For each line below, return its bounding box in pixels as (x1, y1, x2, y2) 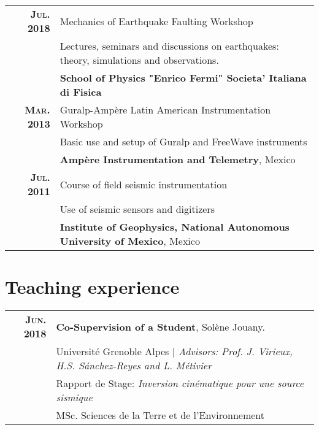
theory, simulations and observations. (60, 53, 219, 67)
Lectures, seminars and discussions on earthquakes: (60, 39, 279, 53)
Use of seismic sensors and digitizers (60, 202, 215, 216)
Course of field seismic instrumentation (60, 177, 228, 191)
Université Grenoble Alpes (56, 344, 169, 359)
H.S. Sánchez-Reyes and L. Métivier (56, 358, 212, 373)
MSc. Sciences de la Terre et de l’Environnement (56, 408, 265, 423)
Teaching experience (5, 274, 180, 299)
